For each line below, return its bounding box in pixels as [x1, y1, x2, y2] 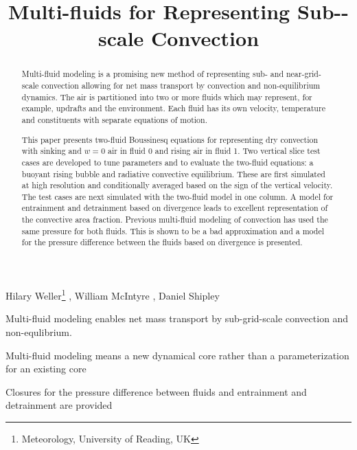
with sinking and [21, 145, 82, 157]
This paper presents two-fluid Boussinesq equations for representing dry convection [21, 133, 319, 145]
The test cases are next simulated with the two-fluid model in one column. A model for [21, 190, 334, 202]
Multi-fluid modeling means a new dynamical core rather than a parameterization [5, 348, 349, 362]
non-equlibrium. [5, 324, 72, 339]
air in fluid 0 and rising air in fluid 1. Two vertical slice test [108, 145, 321, 157]
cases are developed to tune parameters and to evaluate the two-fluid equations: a [21, 156, 314, 168]
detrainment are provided [5, 398, 113, 412]
